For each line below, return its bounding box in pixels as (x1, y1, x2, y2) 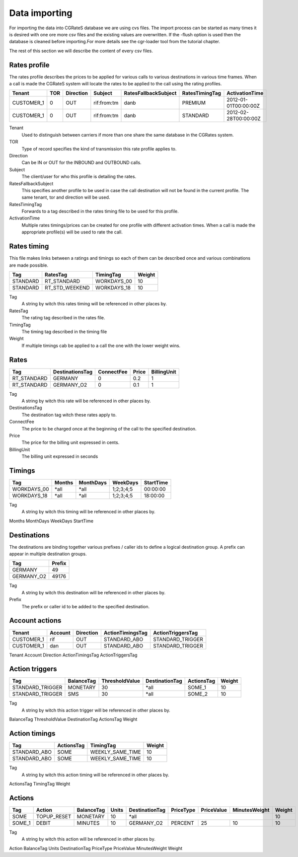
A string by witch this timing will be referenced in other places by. (21, 509, 156, 515)
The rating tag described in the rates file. (21, 315, 105, 321)
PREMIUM (182, 99, 206, 106)
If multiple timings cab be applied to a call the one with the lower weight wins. (21, 343, 181, 349)
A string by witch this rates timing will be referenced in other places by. (21, 301, 167, 307)
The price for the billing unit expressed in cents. (21, 439, 120, 445)
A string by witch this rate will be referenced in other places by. (21, 398, 151, 404)
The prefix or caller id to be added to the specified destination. (21, 603, 150, 609)
